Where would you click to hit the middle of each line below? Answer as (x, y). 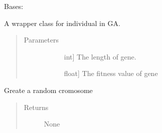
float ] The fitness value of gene (111, 73)
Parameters (41, 40)
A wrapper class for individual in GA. (62, 23)
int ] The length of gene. (100, 56)
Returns (36, 107)
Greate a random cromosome (48, 90)
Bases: (14, 6)
